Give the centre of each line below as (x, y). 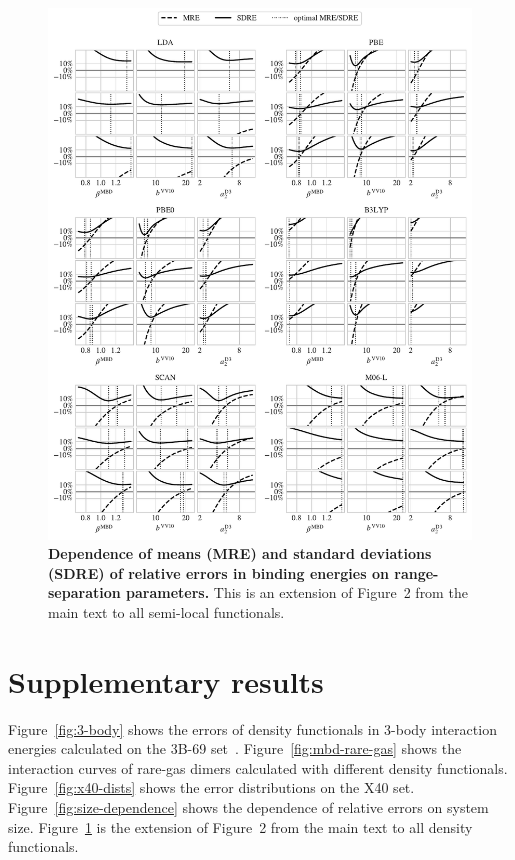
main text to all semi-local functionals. (166, 611)
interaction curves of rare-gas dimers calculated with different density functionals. (258, 767)
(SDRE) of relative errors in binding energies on (218, 572)
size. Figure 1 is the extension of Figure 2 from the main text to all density (240, 826)
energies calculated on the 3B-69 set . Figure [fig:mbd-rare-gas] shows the (235, 748)
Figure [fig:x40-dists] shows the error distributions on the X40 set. (211, 787)
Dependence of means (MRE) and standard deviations (240, 553)
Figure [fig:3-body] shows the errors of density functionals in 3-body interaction (252, 728)
